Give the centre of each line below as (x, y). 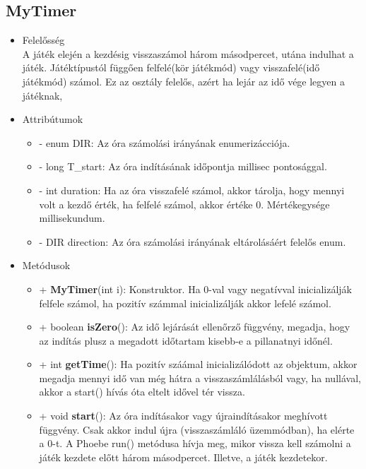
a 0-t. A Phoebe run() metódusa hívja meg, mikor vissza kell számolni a (195, 443)
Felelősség (43, 40)
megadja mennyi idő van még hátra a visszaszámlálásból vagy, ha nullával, (200, 378)
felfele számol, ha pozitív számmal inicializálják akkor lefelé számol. (185, 303)
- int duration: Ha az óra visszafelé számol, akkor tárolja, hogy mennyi (192, 190)
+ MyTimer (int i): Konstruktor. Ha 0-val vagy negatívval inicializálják (195, 289)
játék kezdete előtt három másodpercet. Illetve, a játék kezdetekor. (183, 457)
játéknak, (42, 95)
